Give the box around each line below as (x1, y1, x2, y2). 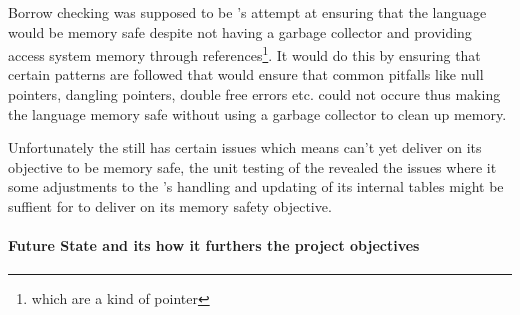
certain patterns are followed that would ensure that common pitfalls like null (8, 64, 484, 85)
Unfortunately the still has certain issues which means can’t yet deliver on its (8, 137, 482, 158)
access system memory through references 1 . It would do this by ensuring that (8, 42, 481, 65)
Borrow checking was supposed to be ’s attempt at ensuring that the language (8, 2, 487, 22)
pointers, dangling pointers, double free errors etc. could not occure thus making (8, 84, 501, 105)
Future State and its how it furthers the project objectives (8, 235, 420, 256)
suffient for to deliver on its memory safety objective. (8, 196, 332, 216)
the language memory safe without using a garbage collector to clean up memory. (8, 103, 507, 124)
